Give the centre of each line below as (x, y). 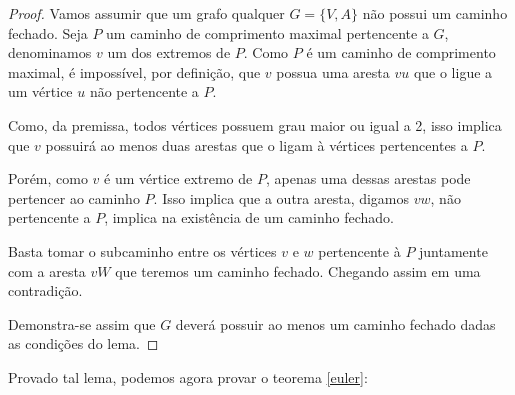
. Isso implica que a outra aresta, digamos (281, 197)
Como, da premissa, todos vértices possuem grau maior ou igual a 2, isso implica (255, 124)
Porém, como (48, 178)
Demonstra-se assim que (82, 323)
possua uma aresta (333, 71)
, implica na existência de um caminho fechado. (249, 217)
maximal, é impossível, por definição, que (134, 71)
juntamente (453, 250)
